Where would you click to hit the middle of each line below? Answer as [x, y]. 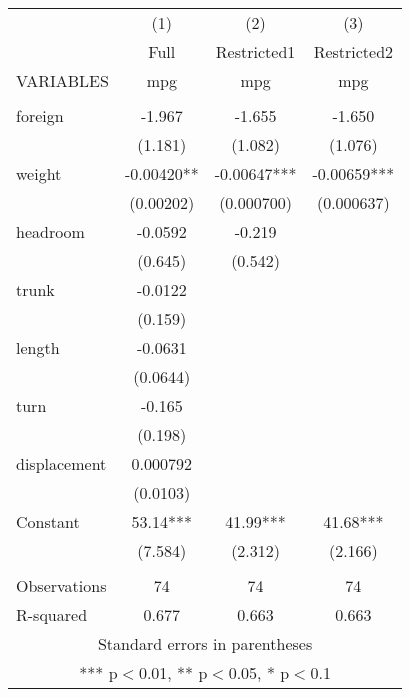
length [38, 347]
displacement [61, 463]
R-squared [52, 614]
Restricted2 [353, 51]
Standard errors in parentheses [205, 643]
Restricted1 [255, 51]
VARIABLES [62, 80]
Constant [48, 521]
